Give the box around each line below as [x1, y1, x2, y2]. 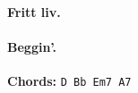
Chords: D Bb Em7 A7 [7, 71, 132, 89]
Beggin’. [7, 37, 57, 55]
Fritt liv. [7, 2, 61, 21]
